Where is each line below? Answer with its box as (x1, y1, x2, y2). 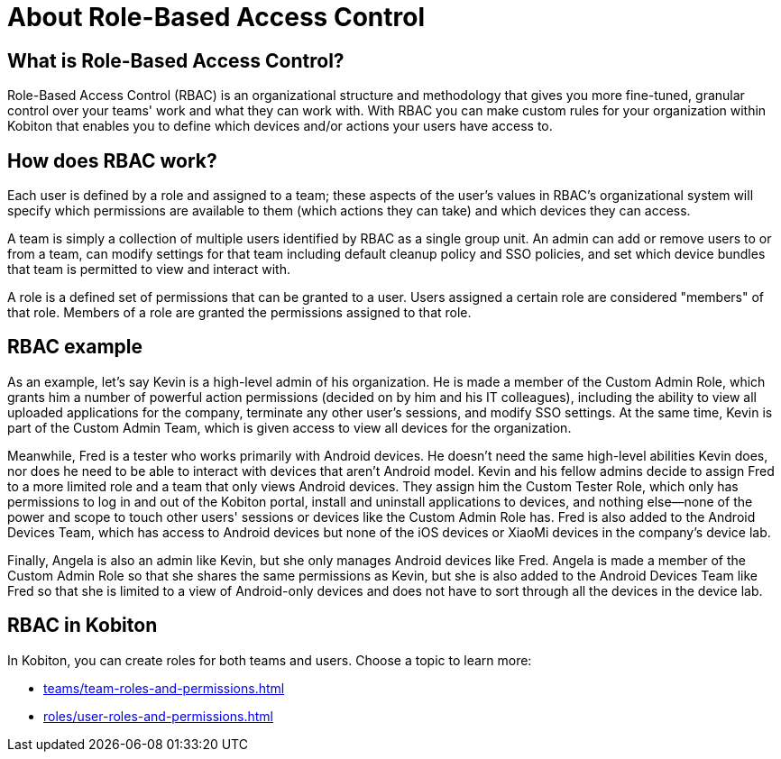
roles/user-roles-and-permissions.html (43, 708, 274, 724)
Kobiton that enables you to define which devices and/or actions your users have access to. (7, 118, 553, 134)
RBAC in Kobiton (7, 614, 158, 637)
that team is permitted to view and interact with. (7, 261, 290, 278)
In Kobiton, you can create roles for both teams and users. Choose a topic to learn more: (7, 652, 532, 668)
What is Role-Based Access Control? (7, 49, 345, 72)
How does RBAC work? (7, 149, 217, 172)
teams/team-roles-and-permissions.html (43, 680, 285, 696)
